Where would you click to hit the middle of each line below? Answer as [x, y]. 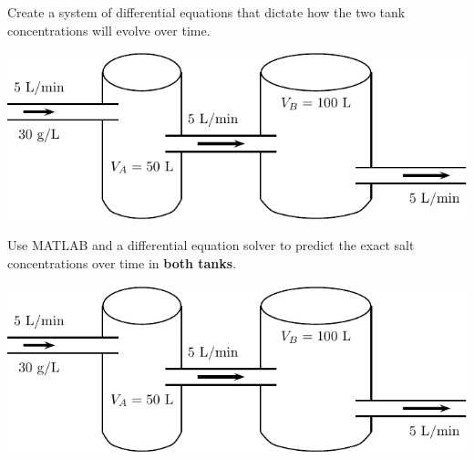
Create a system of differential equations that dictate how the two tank [206, 12]
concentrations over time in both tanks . [122, 263]
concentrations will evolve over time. [109, 30]
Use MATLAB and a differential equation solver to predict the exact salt [211, 245]
